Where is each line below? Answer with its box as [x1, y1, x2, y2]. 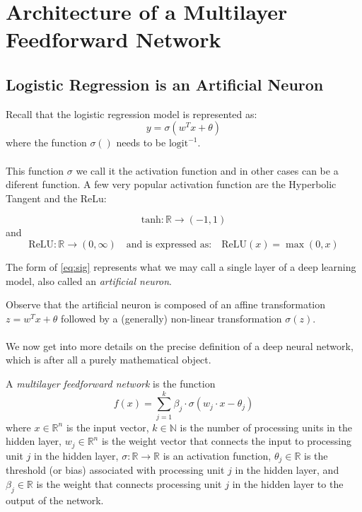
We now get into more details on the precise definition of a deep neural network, [6, 338, 354, 353]
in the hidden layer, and [235, 462, 339, 477]
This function [6, 163, 64, 178]
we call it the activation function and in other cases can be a [76, 163, 339, 178]
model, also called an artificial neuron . [6, 273, 172, 288]
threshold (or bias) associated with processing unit [6, 462, 225, 477]
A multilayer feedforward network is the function [6, 376, 216, 391]
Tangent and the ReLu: [6, 190, 107, 205]
